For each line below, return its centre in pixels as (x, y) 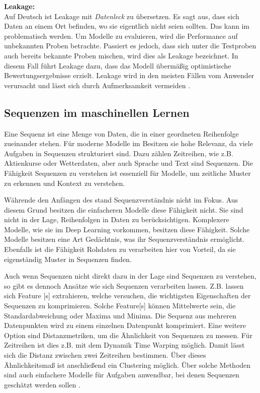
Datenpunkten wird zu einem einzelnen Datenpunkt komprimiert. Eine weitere (125, 325)
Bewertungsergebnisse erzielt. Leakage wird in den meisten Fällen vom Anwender (129, 75)
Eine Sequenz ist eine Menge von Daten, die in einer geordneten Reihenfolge (121, 133)
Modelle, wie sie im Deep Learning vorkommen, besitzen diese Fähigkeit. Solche (127, 229)
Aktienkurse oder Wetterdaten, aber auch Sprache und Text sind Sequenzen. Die (128, 163)
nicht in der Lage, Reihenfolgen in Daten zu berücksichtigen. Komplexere (117, 219)
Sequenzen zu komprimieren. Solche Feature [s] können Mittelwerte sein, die (120, 306)
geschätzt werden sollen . (42, 384)
